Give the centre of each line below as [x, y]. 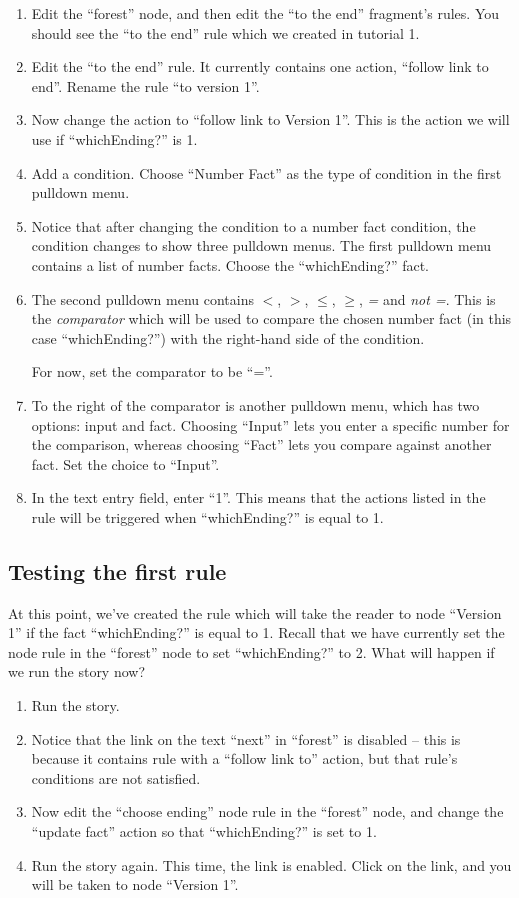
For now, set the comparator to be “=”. [152, 371]
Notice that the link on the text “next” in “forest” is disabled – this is [246, 738]
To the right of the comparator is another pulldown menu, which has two [255, 404]
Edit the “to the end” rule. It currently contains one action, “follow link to [260, 66]
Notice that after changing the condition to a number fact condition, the [253, 225]
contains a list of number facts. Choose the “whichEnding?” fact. [230, 264]
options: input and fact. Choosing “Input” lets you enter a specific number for [270, 424]
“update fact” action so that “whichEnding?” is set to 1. [204, 831]
